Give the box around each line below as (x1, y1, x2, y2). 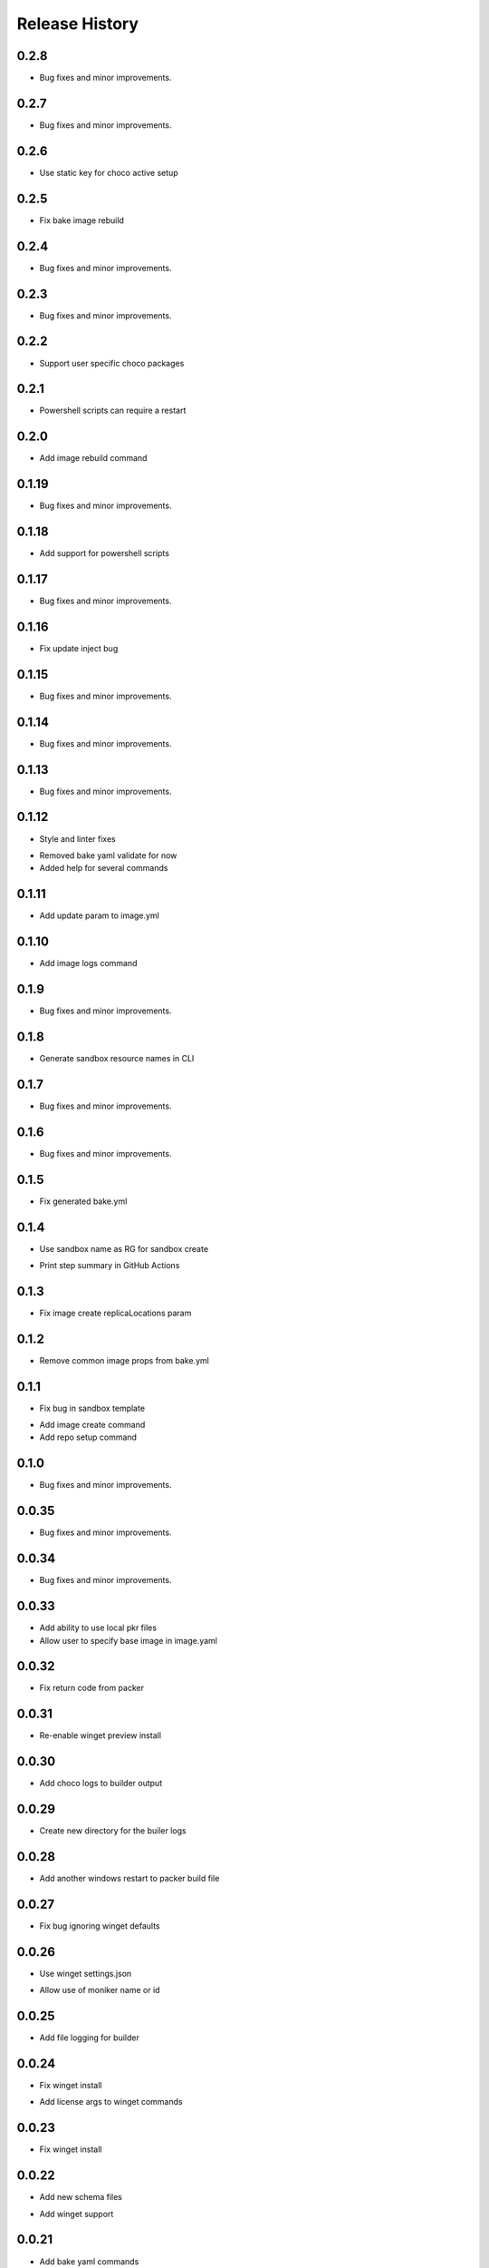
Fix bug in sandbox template (39, 1403, 145, 1413)
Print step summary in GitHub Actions (39, 1259, 180, 1270)
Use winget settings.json (39, 1968, 132, 1979)
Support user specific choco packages (39, 357, 185, 368)
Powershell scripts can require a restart (39, 405, 187, 416)
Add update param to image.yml (39, 910, 160, 921)
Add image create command (39, 1420, 146, 1431)
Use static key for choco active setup (39, 167, 178, 178)
